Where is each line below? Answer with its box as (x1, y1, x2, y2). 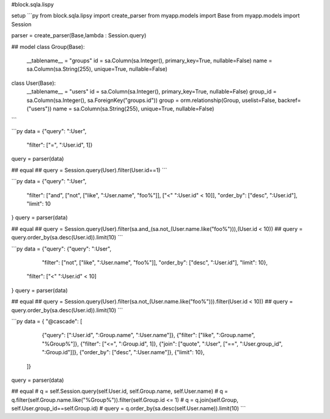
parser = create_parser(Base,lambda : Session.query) (11, 32, 147, 39)
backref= (277, 97, 301, 104)
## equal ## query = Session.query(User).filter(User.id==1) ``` (11, 166, 167, 173)
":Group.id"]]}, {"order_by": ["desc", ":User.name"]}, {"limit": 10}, (42, 349, 205, 356)
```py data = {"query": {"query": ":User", (11, 245, 112, 252)
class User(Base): (11, 79, 56, 87)
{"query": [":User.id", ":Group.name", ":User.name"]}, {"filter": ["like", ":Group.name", (42, 332, 255, 339)
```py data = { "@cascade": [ (11, 318, 82, 325)
